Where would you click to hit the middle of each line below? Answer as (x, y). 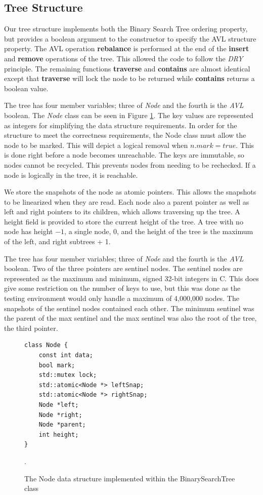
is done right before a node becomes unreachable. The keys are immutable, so (124, 155)
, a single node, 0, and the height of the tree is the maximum (159, 231)
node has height (29, 231)
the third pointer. (31, 328)
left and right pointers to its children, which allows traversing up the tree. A (122, 212)
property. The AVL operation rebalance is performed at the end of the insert (127, 48)
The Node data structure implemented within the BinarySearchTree (130, 478)
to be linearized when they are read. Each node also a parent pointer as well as (127, 201)
